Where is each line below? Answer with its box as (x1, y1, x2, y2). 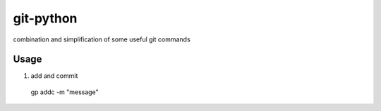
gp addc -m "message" (30, 88, 99, 96)
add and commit (30, 72, 78, 80)
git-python (13, 11, 78, 26)
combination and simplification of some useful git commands (13, 35, 190, 44)
